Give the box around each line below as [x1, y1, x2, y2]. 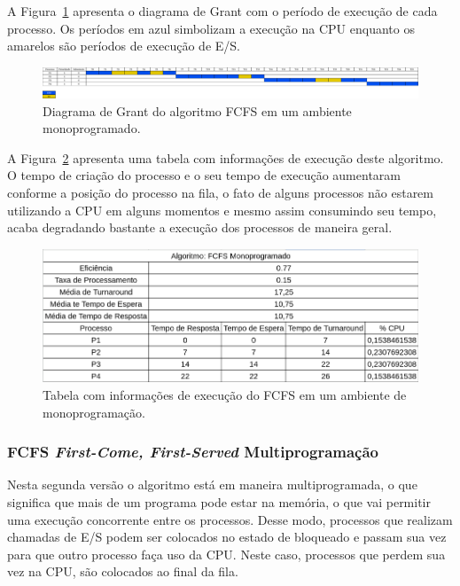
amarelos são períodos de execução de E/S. [7, 36, 240, 55]
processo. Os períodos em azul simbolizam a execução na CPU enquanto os [7, 19, 415, 37]
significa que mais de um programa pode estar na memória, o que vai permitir [7, 492, 432, 511]
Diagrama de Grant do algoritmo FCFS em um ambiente [43, 101, 352, 120]
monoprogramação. [43, 402, 145, 421]
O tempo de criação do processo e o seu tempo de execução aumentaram [7, 166, 401, 184]
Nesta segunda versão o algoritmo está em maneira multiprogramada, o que [7, 475, 417, 494]
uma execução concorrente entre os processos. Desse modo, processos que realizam [7, 510, 453, 528]
